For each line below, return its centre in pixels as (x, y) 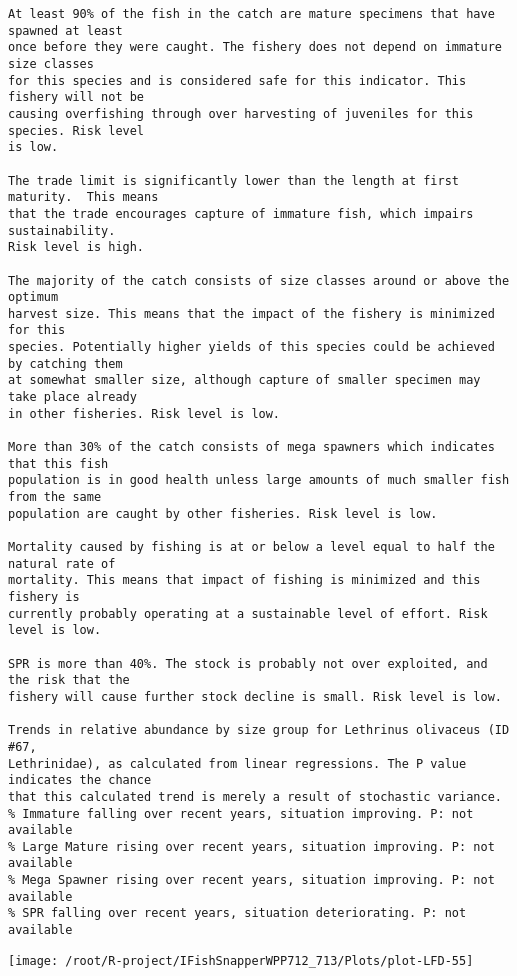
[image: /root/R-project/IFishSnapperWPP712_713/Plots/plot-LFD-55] (241, 960)
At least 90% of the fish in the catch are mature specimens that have (251, 14)
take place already (72, 397)
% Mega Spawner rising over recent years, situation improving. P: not (251, 880)
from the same (55, 497)
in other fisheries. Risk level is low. (144, 413)
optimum (33, 297)
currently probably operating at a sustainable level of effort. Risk (248, 613)
